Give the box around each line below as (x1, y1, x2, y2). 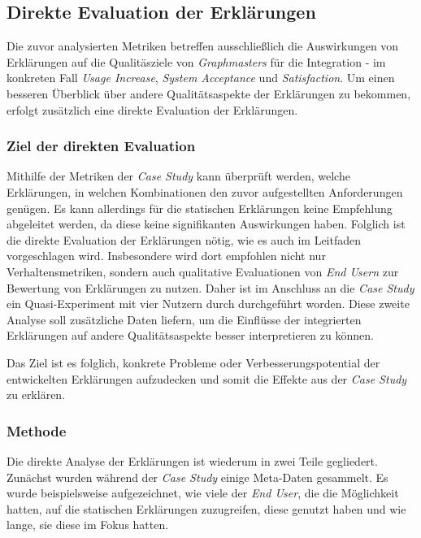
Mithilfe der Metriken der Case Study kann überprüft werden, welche (7, 167, 350, 184)
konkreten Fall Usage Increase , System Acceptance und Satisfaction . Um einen (7, 69, 395, 86)
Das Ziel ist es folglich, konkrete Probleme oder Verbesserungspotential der (7, 354, 380, 371)
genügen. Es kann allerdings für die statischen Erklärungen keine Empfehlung (7, 199, 393, 216)
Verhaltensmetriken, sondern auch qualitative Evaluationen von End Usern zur (7, 262, 399, 280)
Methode (7, 420, 67, 440)
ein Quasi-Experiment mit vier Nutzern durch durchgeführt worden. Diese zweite (7, 295, 410, 312)
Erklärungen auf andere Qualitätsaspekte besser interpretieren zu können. (7, 327, 374, 344)
